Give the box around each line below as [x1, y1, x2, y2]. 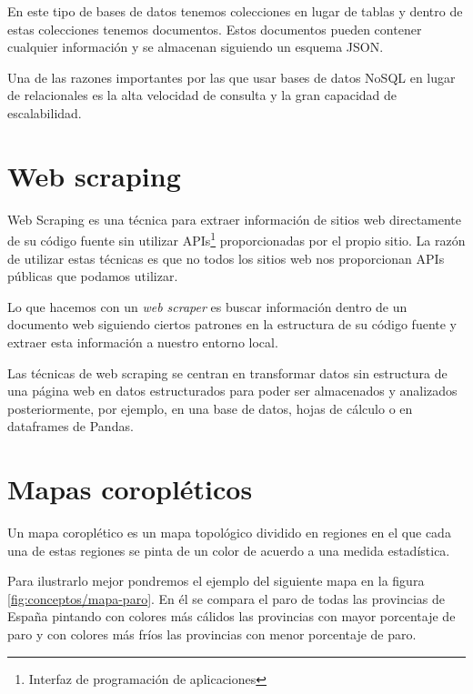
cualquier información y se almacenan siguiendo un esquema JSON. [7, 37, 384, 56]
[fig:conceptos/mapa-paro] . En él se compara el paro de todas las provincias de [7, 588, 446, 608]
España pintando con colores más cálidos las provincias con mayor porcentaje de [7, 607, 456, 626]
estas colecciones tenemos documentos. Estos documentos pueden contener [7, 19, 422, 38]
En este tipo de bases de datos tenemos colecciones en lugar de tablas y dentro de [7, 2, 463, 20]
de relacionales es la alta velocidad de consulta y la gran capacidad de [7, 85, 398, 105]
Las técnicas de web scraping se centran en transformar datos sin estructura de [7, 363, 448, 382]
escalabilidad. [7, 103, 82, 122]
